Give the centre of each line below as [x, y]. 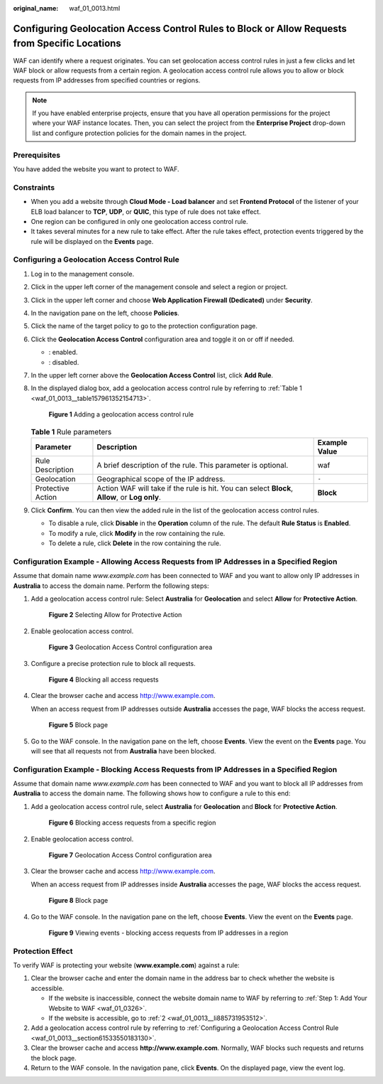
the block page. [54, 1058]
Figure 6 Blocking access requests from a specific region [132, 823]
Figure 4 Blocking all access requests [104, 680]
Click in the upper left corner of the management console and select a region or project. [159, 287]
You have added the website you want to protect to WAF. [96, 169]
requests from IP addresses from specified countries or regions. [107, 80]
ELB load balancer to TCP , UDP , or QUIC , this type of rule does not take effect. [146, 211]
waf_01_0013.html [95, 8]
